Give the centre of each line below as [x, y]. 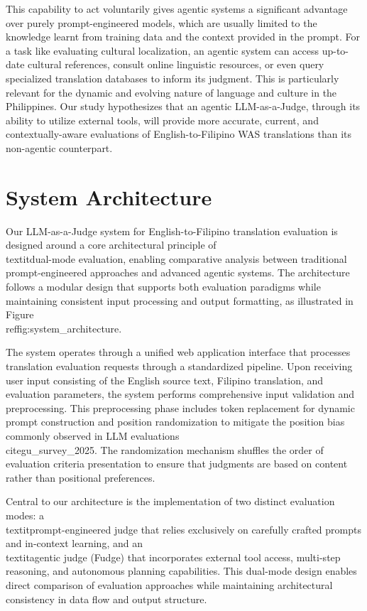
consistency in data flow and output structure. [106, 599]
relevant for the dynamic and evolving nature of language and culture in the [171, 92]
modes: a [25, 515]
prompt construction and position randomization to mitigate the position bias [175, 422]
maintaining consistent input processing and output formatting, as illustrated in [180, 300]
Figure [20, 314]
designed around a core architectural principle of [111, 245]
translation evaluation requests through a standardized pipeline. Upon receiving [179, 366]
